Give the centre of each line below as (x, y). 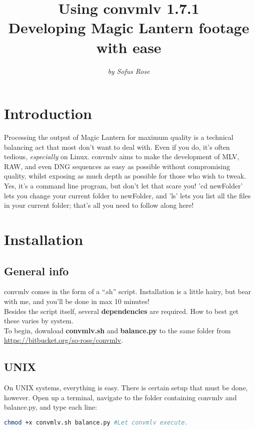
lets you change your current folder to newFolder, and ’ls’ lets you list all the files (127, 195)
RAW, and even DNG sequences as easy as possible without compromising (117, 166)
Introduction (48, 113)
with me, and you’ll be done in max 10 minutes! (77, 301)
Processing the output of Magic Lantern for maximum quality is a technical (119, 137)
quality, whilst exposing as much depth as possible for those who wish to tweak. (125, 176)
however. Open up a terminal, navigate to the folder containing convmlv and (120, 397)
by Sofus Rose (129, 71)
